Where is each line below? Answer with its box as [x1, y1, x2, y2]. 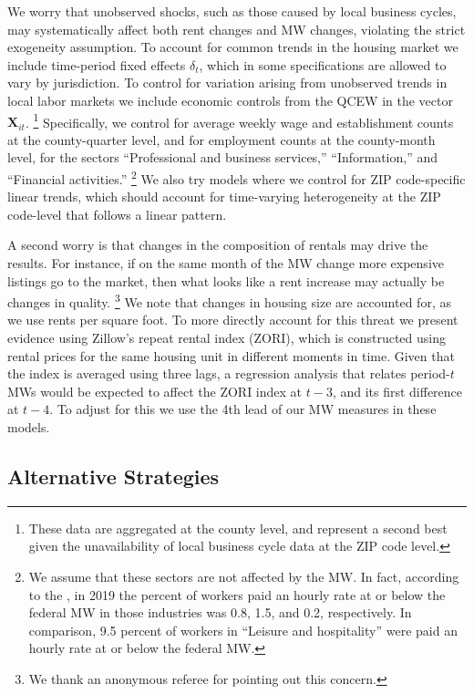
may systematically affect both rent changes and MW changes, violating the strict [7, 19, 466, 38]
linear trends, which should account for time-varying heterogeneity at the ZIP [7, 187, 441, 206]
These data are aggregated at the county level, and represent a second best [28, 518, 448, 537]
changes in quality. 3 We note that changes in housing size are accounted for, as [7, 290, 451, 311]
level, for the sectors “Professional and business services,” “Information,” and [7, 148, 438, 167]
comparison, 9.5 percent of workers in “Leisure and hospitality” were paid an [28, 620, 458, 639]
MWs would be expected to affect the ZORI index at [7, 381, 303, 400]
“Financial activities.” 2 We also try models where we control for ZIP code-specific [7, 167, 466, 188]
